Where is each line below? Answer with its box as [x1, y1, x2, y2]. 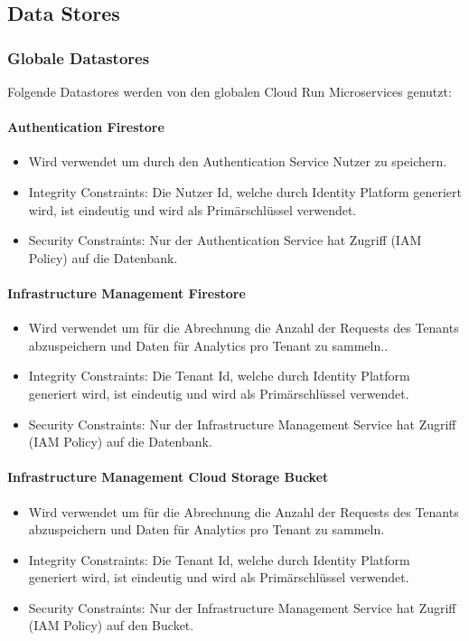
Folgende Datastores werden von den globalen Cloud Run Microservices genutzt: [7, 82, 452, 100]
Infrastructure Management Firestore [7, 283, 246, 302]
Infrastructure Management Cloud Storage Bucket [7, 467, 329, 486]
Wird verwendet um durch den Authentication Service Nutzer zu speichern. [28, 152, 447, 171]
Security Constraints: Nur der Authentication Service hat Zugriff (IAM [28, 231, 422, 250]
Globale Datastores [7, 46, 150, 69]
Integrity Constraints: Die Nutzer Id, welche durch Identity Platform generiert [28, 182, 462, 201]
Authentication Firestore [7, 118, 164, 137]
